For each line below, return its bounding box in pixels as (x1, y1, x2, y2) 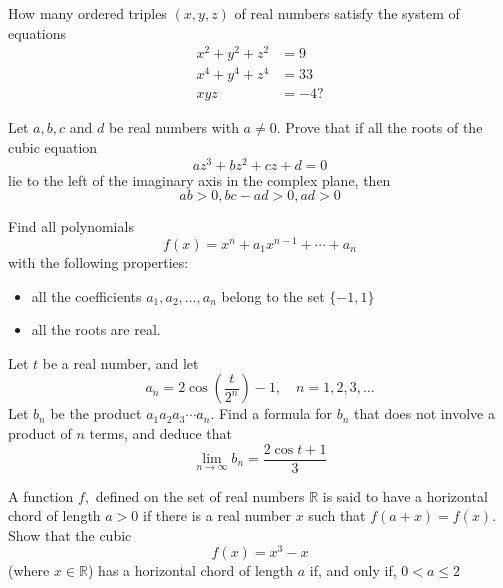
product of (8, 422, 72, 443)
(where (8, 560, 50, 581)
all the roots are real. (31, 319, 161, 340)
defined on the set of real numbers (95, 485, 305, 506)
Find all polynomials (8, 216, 134, 237)
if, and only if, (309, 560, 397, 581)
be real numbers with (108, 117, 239, 138)
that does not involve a (354, 403, 495, 424)
